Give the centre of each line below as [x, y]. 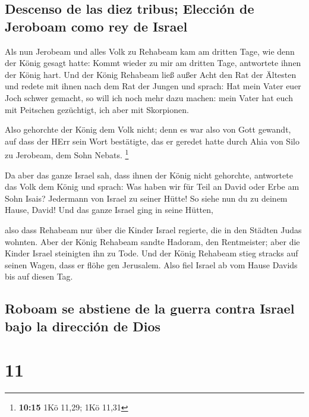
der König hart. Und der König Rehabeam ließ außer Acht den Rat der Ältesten [151, 74]
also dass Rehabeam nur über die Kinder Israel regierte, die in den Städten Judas [153, 229]
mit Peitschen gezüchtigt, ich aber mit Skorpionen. [97, 109]
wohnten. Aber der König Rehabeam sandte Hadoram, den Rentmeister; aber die [152, 241]
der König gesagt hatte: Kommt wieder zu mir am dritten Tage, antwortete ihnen [153, 63]
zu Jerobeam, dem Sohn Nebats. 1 [67, 154]
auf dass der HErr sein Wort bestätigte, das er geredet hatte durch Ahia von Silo [152, 141]
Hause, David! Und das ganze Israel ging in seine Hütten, [109, 210]
